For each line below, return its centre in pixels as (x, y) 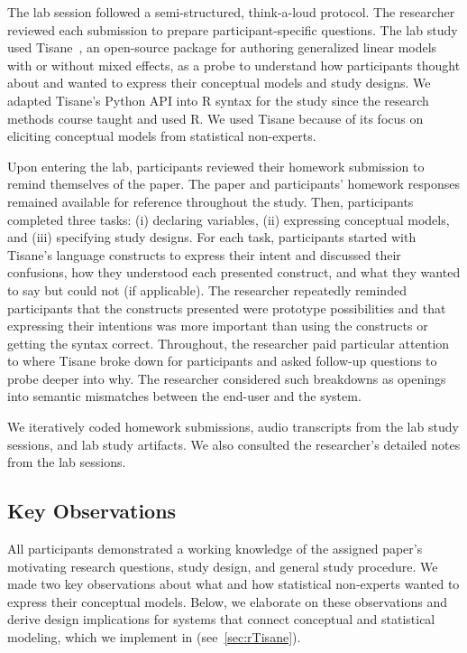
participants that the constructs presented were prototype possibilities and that (227, 308)
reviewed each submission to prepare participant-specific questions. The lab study (233, 29)
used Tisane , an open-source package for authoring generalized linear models (222, 47)
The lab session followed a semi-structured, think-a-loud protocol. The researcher (231, 12)
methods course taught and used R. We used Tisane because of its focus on (215, 118)
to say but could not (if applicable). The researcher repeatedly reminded (207, 289)
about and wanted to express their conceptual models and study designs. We (219, 83)
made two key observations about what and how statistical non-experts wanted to (233, 584)
